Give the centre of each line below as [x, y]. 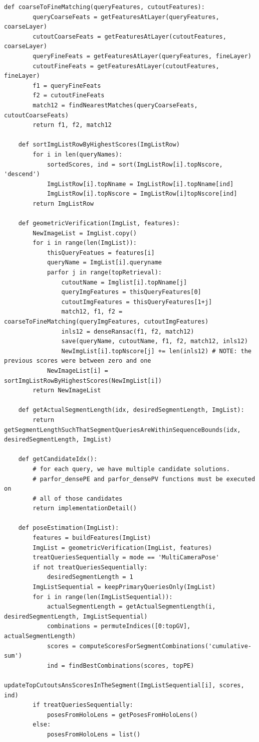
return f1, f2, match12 [72, 125]
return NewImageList [67, 391]
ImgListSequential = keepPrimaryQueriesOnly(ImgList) [124, 587]
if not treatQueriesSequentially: [90, 567]
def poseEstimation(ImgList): [69, 528]
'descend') [22, 174]
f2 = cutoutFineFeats [69, 96]
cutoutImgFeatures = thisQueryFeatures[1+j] [137, 302]
